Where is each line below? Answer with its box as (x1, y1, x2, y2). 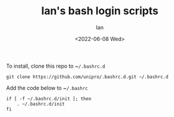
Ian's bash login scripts (41, 4, 159, 18)
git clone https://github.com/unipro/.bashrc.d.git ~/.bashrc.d (6, 74, 169, 80)
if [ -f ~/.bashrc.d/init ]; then (6, 96, 92, 102)
